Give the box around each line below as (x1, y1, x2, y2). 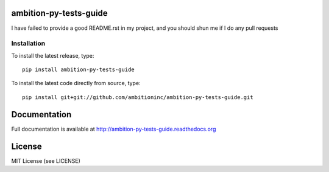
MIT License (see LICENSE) (11, 157, 80, 164)
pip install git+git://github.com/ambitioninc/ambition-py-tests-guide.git (22, 94, 253, 100)
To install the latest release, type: (11, 52, 94, 59)
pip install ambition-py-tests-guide (22, 66, 135, 73)
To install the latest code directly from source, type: (11, 80, 141, 87)
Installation (11, 40, 46, 48)
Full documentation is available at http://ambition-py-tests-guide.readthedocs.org (11, 125, 216, 132)
